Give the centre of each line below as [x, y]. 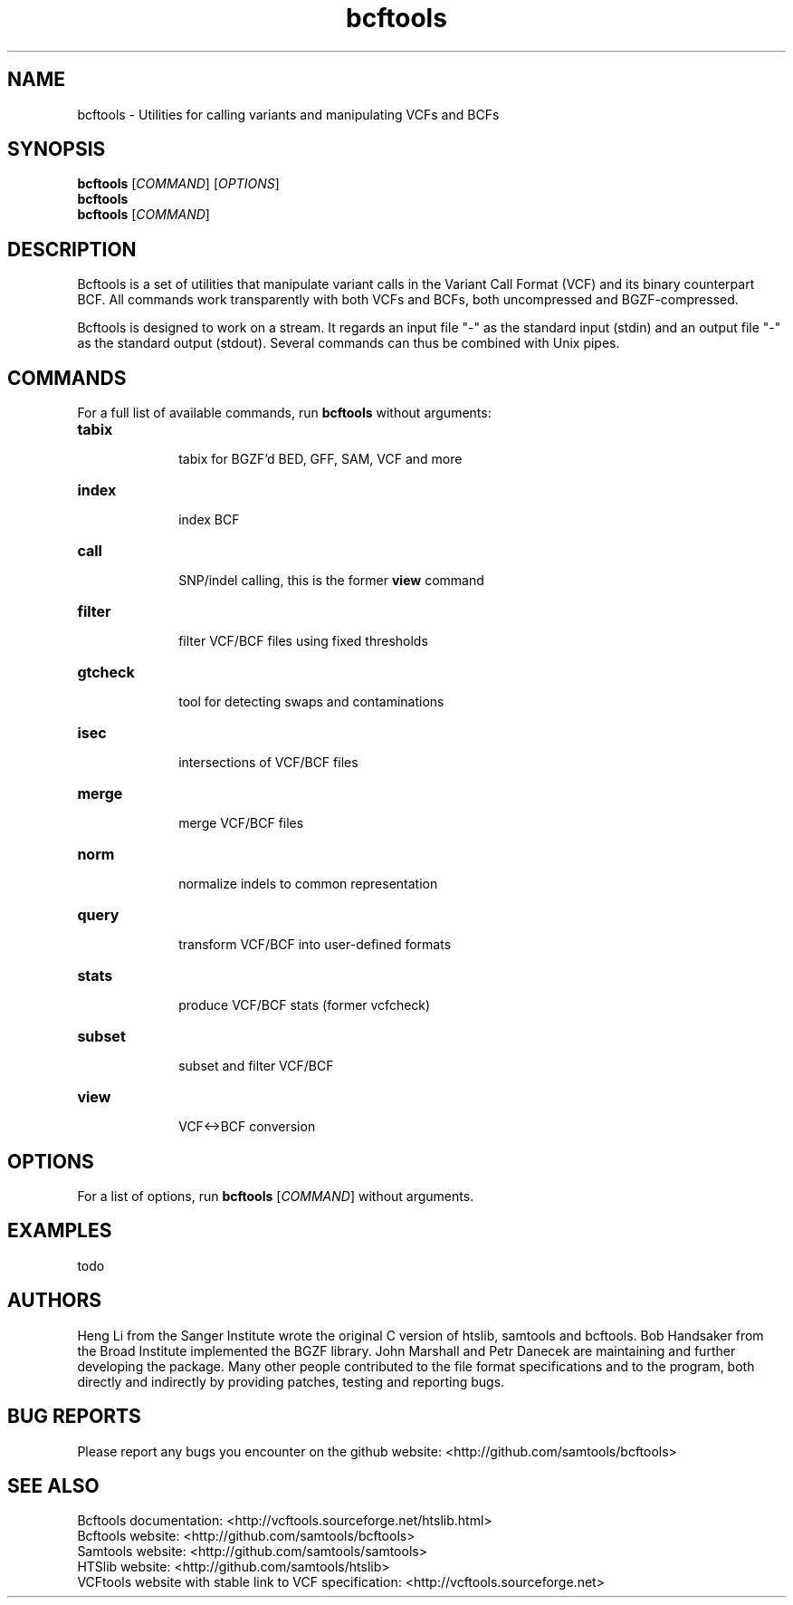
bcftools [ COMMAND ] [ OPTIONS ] [178, 184]
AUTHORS [55, 1301]
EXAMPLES [60, 1231]
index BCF [209, 520]
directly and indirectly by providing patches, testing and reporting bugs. [291, 1381]
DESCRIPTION [72, 249]
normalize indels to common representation [308, 884]
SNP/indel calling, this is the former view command [331, 581]
